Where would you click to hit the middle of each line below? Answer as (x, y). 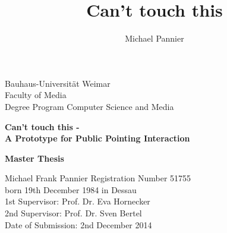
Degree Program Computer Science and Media (89, 106)
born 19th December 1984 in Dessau (71, 189)
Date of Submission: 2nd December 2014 (78, 224)
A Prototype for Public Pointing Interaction (97, 138)
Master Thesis (34, 158)
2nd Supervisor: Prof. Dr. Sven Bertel (73, 213)
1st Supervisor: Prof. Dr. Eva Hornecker (78, 201)
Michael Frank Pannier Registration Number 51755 (98, 178)
